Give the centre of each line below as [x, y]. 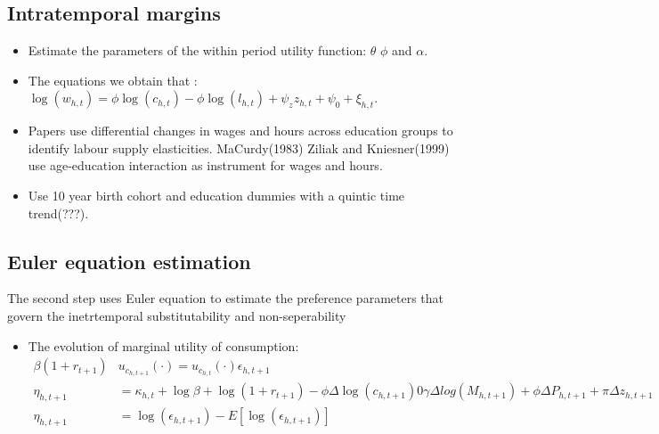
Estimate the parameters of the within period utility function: [197, 50]
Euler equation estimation [129, 261]
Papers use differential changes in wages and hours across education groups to [240, 131]
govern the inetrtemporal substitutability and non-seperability [177, 315]
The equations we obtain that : [113, 80]
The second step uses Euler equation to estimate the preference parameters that [226, 298]
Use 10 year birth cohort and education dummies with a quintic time [216, 195]
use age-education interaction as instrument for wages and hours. [205, 165]
